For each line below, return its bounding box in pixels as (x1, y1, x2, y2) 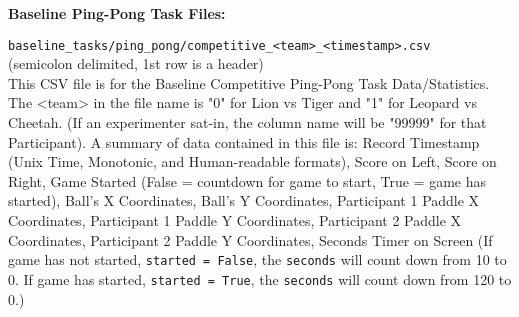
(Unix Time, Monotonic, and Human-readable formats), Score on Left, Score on (8, 151, 497, 172)
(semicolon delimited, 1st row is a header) (8, 53, 264, 74)
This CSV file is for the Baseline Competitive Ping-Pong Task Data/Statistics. (8, 72, 490, 93)
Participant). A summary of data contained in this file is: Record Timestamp (8, 131, 480, 152)
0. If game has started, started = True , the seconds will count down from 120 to (8, 268, 512, 289)
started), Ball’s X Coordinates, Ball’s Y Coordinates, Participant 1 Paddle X (8, 190, 480, 211)
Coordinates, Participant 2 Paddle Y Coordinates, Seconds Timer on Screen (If (8, 229, 493, 250)
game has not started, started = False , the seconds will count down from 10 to (8, 249, 507, 270)
